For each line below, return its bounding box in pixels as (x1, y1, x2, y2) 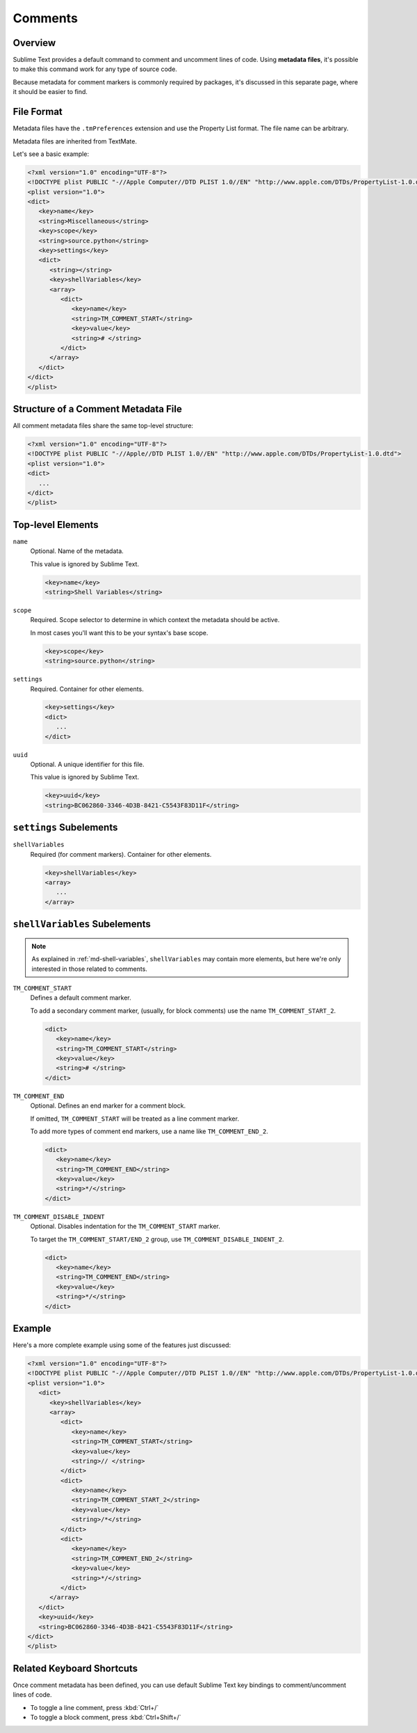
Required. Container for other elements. (30, 685, 144, 693)
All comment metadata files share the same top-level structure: (13, 421, 194, 430)
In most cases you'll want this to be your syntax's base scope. (30, 628, 208, 637)
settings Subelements (13, 822, 118, 834)
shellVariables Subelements (13, 918, 151, 930)
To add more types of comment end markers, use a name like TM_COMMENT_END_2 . (30, 1127, 269, 1135)
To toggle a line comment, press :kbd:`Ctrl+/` (30, 1703, 159, 1711)
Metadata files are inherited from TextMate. (13, 137, 137, 146)
